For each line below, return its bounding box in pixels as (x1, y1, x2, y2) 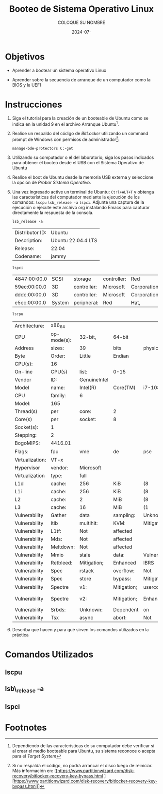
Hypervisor (14, 465, 40, 471)
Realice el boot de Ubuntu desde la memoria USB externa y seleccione (12, 174, 154, 180)
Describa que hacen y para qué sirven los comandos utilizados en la (12, 626, 149, 632)
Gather (50, 512, 66, 519)
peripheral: (73, 299, 98, 306)
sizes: (50, 345, 64, 351)
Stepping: (14, 432, 37, 439)
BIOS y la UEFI (12, 82, 41, 88)
